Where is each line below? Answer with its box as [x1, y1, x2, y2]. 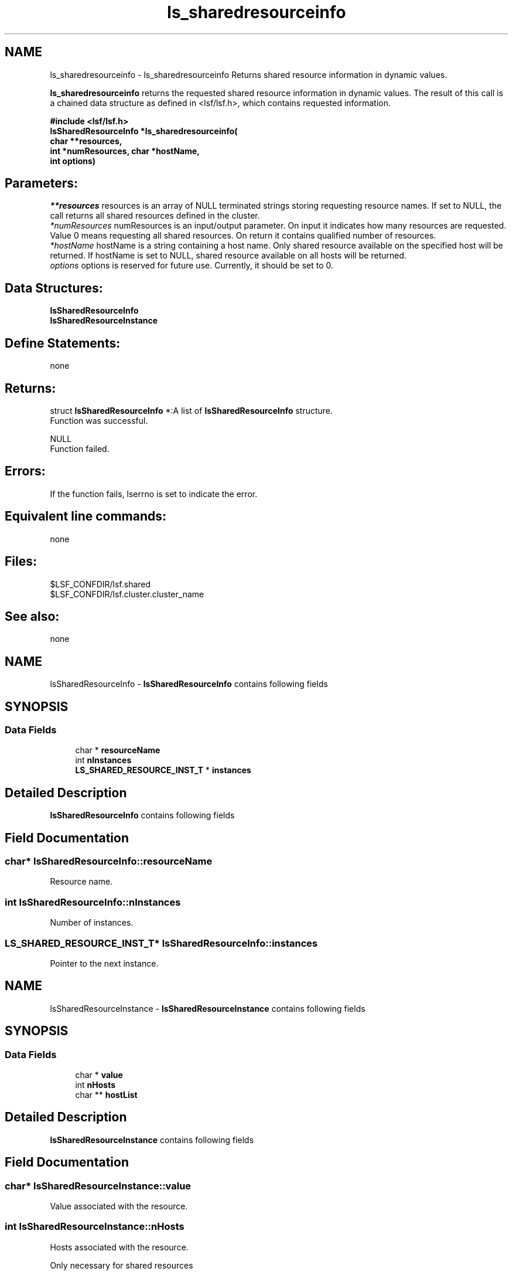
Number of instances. [50, 917, 134, 928]
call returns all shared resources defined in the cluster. [50, 210, 260, 221]
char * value [75, 1070, 123, 1080]
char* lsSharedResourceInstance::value [5, 1179, 191, 1192]
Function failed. [50, 443, 110, 454]
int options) [50, 155, 96, 166]
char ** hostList [75, 1090, 138, 1100]
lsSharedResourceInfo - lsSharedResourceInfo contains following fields [50, 679, 328, 689]
